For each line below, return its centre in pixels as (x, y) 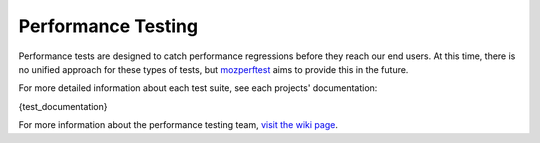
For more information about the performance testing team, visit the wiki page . (178, 125)
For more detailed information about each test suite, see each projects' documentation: (198, 88)
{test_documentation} (63, 106)
